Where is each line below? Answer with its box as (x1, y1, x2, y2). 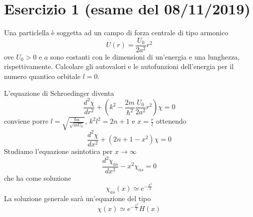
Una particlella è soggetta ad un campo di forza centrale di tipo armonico (4, 27, 228, 38)
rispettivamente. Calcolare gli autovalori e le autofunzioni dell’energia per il (4, 61, 234, 72)
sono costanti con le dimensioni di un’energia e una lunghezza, (50, 51, 240, 62)
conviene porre (4, 116, 49, 126)
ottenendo (156, 116, 186, 126)
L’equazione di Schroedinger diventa (4, 87, 114, 98)
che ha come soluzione (4, 172, 71, 183)
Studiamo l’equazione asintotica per (4, 145, 113, 156)
